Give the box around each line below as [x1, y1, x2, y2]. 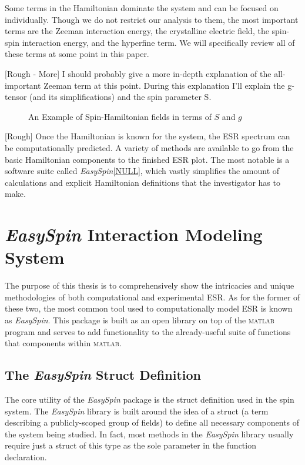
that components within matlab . [5, 337, 122, 349]
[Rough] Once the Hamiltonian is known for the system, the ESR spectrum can [5, 130, 290, 142]
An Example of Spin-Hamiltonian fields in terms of [28, 110, 212, 122]
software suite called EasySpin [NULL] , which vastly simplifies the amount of [5, 165, 280, 177]
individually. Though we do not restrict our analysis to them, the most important [5, 13, 299, 25]
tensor [5, 91, 27, 103]
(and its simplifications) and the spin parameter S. [29, 91, 212, 103]
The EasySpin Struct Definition [5, 366, 201, 384]
